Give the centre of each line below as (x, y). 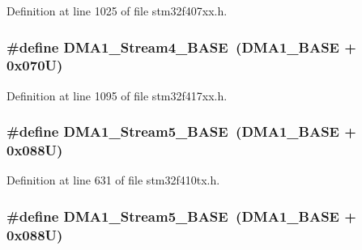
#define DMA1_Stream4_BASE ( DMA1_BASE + (181, 47)
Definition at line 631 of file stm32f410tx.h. (113, 180)
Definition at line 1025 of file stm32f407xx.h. (117, 11)
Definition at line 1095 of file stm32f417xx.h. (117, 95)
